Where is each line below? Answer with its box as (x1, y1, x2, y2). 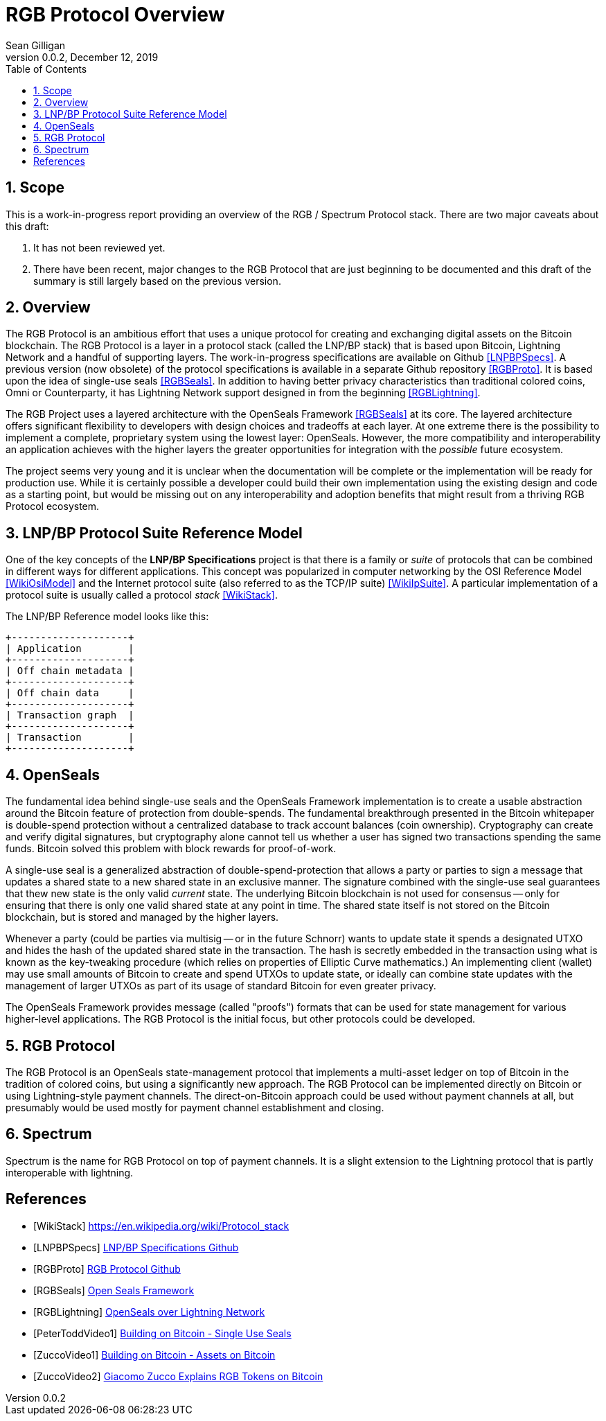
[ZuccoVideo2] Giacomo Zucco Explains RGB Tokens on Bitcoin (33, 1370, 323, 1382)
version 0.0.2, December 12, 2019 (6, 51, 159, 63)
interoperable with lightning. (6, 1166, 134, 1179)
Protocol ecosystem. (6, 500, 100, 513)
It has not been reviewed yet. (33, 241, 166, 254)
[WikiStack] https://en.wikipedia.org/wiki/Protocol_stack (33, 1219, 289, 1232)
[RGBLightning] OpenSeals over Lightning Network (33, 1305, 265, 1318)
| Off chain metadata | (6, 665, 134, 677)
